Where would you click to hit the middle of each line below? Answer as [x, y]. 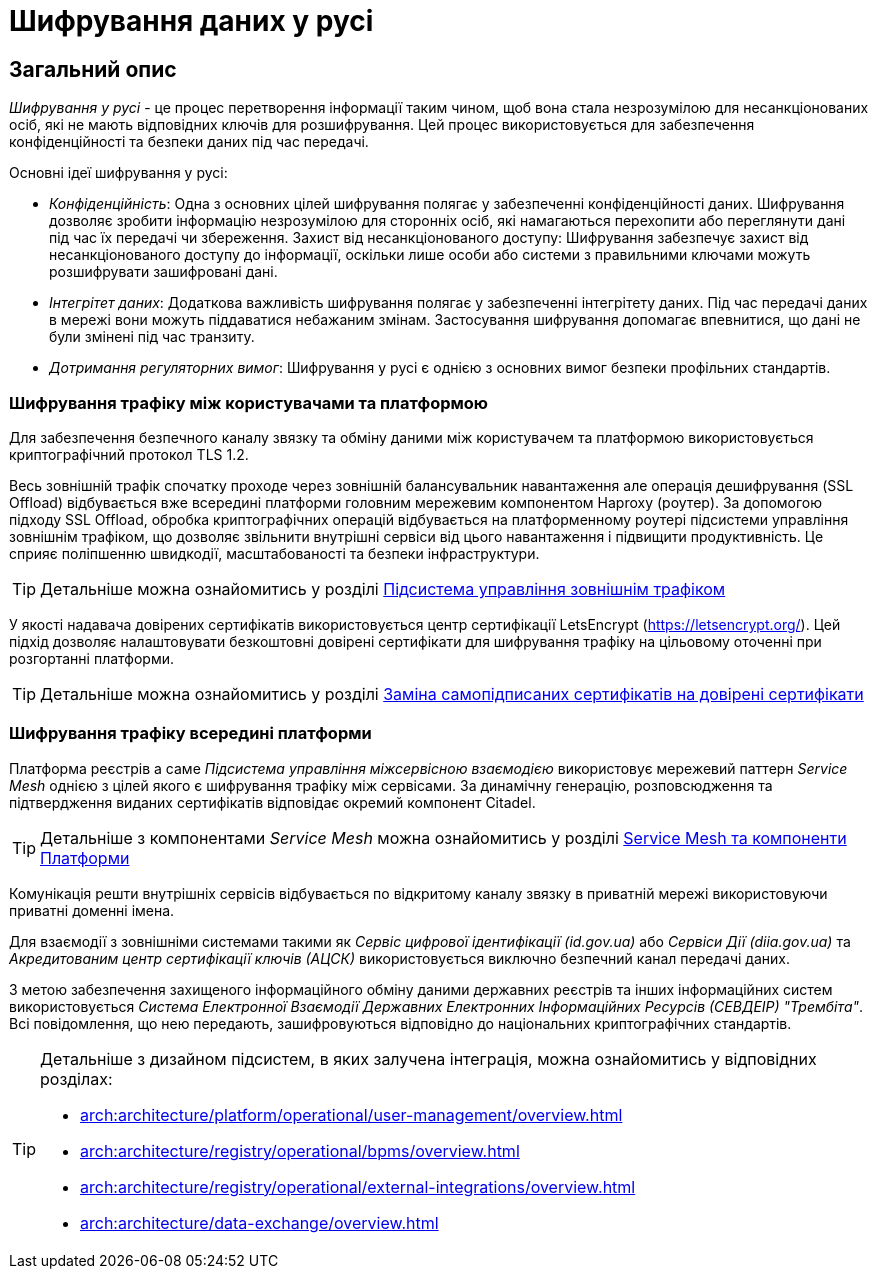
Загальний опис [93, 69]
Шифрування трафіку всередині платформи [190, 733]
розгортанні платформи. [92, 658]
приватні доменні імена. [92, 910]
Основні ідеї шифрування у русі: [118, 173]
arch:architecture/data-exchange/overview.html [259, 1222]
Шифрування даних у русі [191, 21]
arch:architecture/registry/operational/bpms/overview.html [300, 1150]
